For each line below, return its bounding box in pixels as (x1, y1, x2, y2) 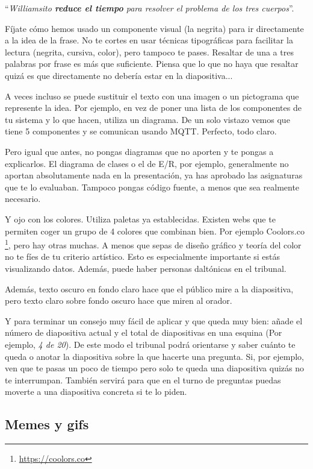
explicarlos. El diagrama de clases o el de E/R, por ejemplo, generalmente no (5, 157, 289, 169)
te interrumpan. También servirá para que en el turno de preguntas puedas (5, 373, 281, 386)
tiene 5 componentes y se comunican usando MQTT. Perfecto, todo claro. (5, 125, 277, 137)
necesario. (5, 192, 41, 205)
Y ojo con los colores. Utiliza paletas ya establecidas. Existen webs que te (5, 212, 276, 225)
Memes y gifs (5, 415, 89, 433)
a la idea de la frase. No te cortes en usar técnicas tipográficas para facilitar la (5, 34, 293, 46)
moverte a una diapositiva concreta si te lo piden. (5, 385, 187, 398)
